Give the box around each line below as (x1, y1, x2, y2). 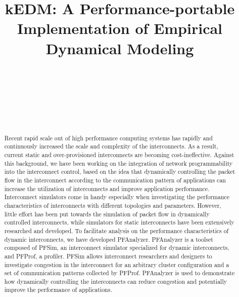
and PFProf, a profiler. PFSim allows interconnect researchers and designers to (4, 251, 212, 260)
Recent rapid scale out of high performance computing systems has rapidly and (4, 133, 213, 142)
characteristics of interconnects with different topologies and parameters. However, (4, 201, 221, 209)
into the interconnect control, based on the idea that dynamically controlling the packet (4, 167, 235, 176)
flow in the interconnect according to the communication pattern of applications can (4, 175, 226, 184)
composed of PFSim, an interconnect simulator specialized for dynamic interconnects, (4, 243, 229, 252)
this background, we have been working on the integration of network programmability (4, 159, 233, 167)
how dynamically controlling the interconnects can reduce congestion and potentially (4, 277, 227, 285)
